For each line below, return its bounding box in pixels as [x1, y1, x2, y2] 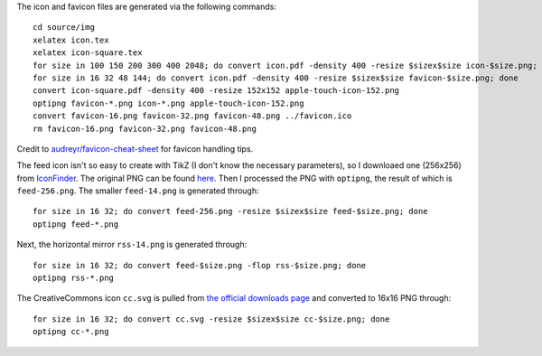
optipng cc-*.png [33, 326, 109, 337]
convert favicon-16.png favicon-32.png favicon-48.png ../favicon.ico [33, 111, 352, 121]
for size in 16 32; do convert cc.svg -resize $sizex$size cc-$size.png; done [33, 314, 390, 324]
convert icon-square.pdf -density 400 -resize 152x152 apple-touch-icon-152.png [33, 86, 400, 96]
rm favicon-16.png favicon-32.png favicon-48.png [33, 123, 257, 134]
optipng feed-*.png [33, 219, 119, 230]
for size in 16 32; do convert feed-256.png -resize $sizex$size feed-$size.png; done [33, 206, 428, 217]
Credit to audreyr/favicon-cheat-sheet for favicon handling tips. [16, 143, 254, 154]
